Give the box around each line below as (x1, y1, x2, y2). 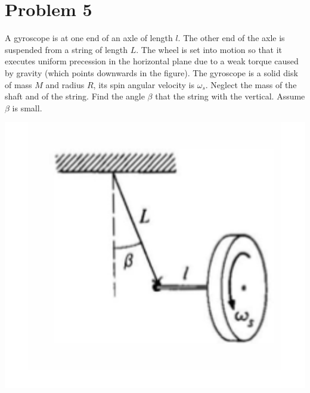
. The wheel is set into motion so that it (136, 43, 283, 55)
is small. (12, 101, 42, 114)
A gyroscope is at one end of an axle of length (5, 32, 173, 44)
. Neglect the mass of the (205, 78, 297, 91)
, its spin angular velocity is (93, 78, 195, 91)
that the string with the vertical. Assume (155, 90, 305, 102)
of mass (5, 78, 32, 91)
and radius (45, 78, 85, 91)
